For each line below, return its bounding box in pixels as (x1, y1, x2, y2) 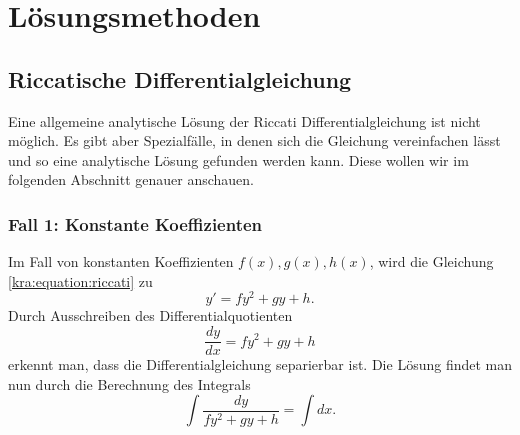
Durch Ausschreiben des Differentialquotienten (8, 305, 293, 326)
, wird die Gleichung (369, 251, 494, 272)
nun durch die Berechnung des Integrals (8, 373, 251, 394)
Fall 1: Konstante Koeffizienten (8, 211, 263, 236)
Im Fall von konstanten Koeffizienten (8, 251, 234, 272)
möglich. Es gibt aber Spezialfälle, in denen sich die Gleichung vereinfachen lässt (8, 130, 501, 151)
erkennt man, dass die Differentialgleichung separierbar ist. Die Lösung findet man (8, 354, 512, 375)
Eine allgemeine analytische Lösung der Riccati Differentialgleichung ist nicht (8, 110, 481, 131)
